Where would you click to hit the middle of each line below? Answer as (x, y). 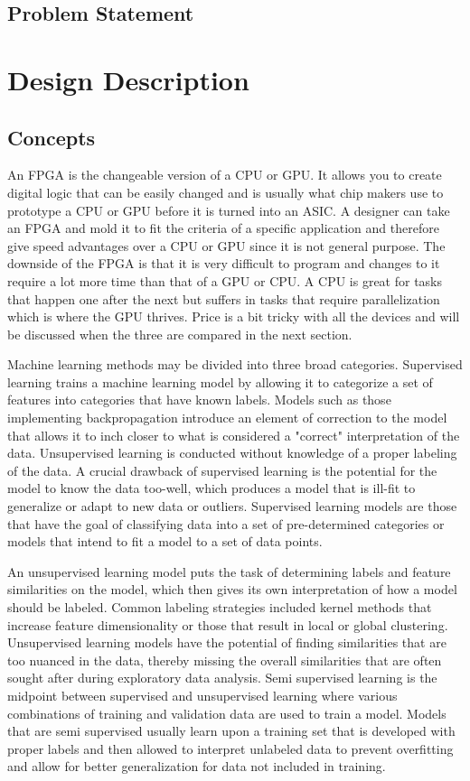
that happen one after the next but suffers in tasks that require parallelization (224, 298)
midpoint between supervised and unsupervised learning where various (202, 695)
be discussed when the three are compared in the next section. (180, 334)
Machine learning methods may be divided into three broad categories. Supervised (235, 364)
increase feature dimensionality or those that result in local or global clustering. (228, 624)
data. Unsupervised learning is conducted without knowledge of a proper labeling (232, 453)
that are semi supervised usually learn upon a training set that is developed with (231, 731)
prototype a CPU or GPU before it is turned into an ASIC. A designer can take (229, 210)
